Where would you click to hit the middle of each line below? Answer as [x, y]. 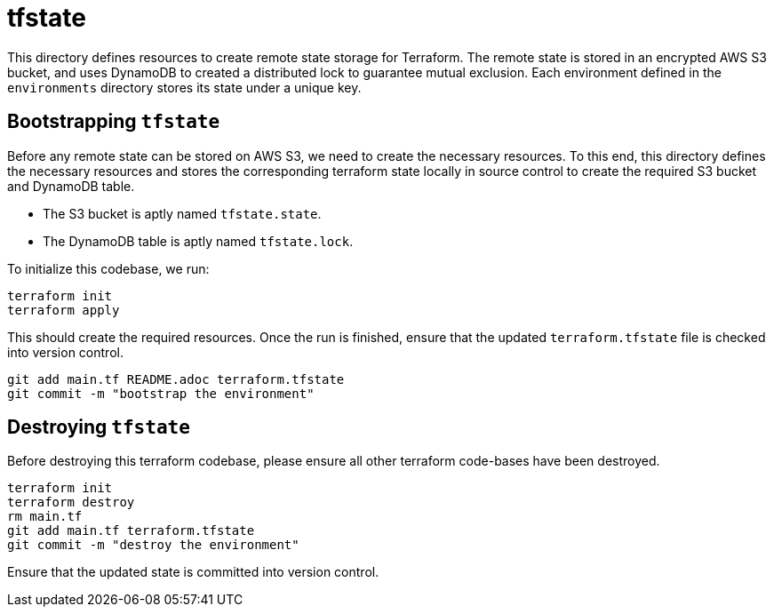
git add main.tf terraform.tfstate [131, 531]
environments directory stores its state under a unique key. [184, 87]
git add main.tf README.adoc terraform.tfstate [176, 379]
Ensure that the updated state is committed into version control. [193, 572]
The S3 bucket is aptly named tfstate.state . [182, 213]
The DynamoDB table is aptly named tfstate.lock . [198, 241]
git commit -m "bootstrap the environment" [161, 393]
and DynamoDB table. [71, 186]
